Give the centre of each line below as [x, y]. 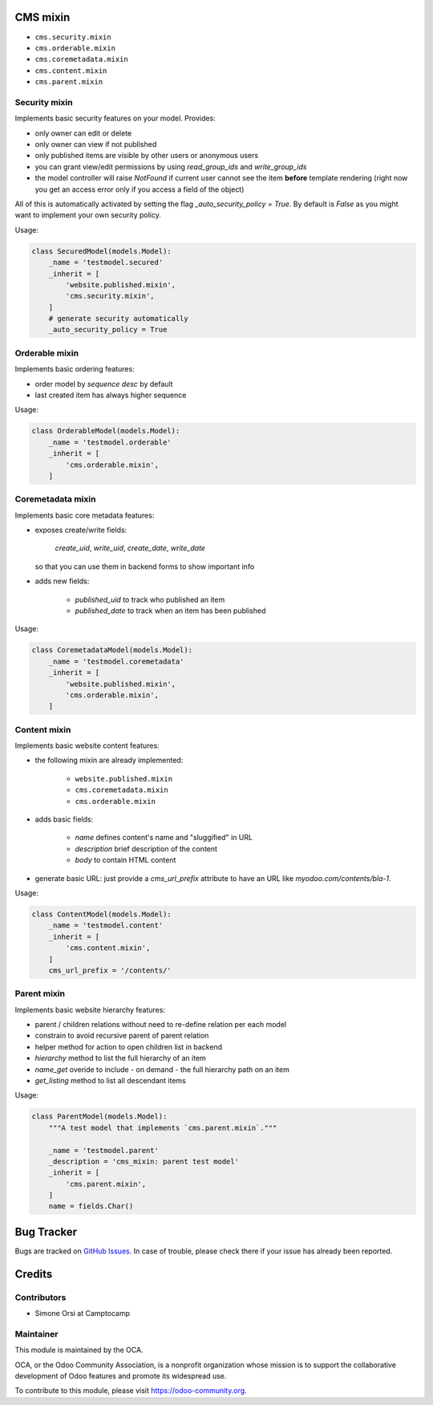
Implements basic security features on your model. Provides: [115, 118]
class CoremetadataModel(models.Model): [112, 650]
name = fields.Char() [91, 1206]
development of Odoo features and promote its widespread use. [121, 1376]
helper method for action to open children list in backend [129, 1046]
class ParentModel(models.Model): [99, 1117]
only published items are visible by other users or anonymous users [147, 156]
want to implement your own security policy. [88, 215]
